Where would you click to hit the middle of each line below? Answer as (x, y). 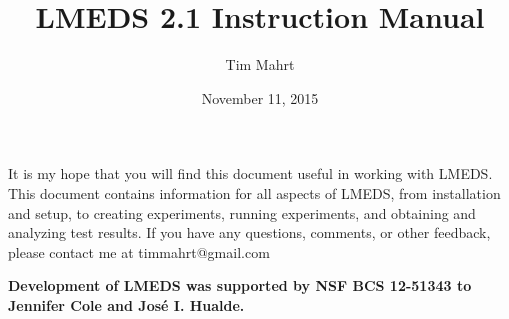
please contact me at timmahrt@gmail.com (139, 251)
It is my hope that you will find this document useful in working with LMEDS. (250, 173)
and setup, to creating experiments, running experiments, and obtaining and (242, 212)
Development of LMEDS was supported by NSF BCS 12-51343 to (240, 285)
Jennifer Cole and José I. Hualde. (126, 304)
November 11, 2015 (260, 97)
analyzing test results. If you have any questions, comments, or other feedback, (249, 232)
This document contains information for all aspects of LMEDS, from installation (254, 192)
